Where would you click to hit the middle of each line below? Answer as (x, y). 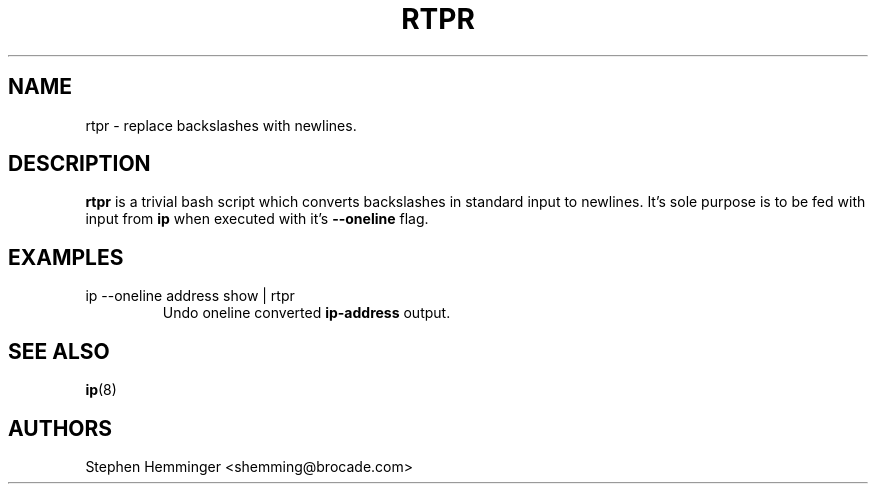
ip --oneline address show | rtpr (190, 296)
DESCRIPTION (79, 164)
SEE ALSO (59, 351)
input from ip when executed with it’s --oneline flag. (257, 219)
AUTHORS (60, 428)
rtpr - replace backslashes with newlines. (221, 125)
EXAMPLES (66, 257)
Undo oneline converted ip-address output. (306, 313)
